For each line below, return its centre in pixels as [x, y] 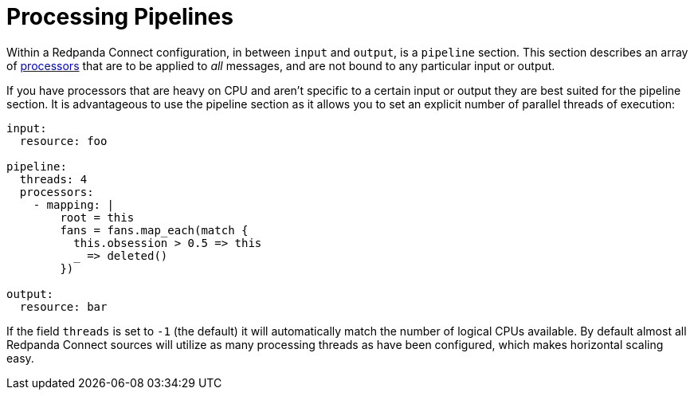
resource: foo [63, 141]
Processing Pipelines [120, 17]
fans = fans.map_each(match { [154, 230]
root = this [97, 217]
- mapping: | [73, 204]
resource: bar [63, 306]
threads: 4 [53, 179]
